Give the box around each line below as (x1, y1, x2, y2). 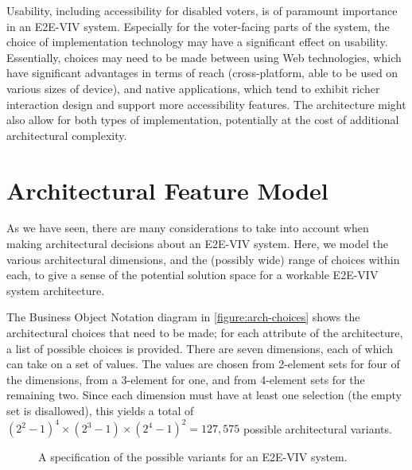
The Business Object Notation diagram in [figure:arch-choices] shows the (6, 309, 360, 325)
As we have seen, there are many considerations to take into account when (6, 219, 369, 236)
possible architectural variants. (243, 420, 392, 437)
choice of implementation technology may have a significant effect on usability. (6, 33, 388, 50)
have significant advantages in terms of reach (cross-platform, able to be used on (6, 64, 398, 81)
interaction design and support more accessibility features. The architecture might (6, 95, 406, 112)
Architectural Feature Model (6, 173, 328, 206)
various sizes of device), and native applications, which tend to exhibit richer (6, 80, 380, 96)
